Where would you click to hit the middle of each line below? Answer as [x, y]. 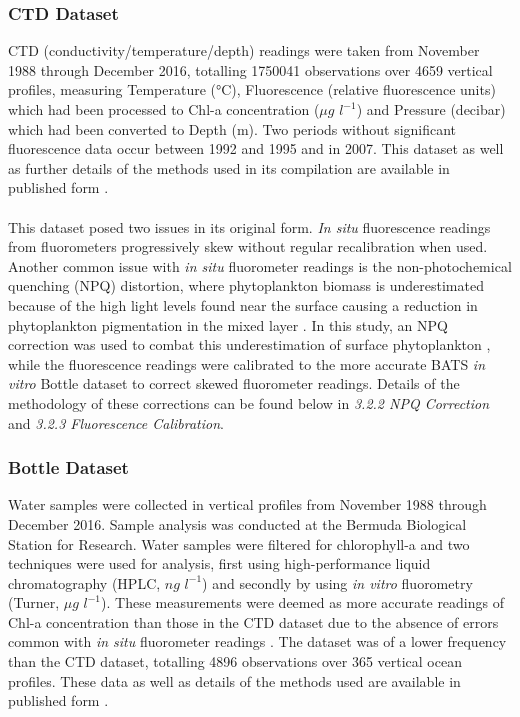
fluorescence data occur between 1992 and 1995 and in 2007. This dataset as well [256, 148]
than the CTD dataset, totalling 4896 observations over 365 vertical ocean [235, 661]
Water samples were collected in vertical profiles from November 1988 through [247, 504]
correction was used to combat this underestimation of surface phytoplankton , [249, 344]
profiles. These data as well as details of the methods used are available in [234, 680]
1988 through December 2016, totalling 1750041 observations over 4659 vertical [250, 69]
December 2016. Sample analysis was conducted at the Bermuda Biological [237, 523]
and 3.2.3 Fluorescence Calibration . [116, 422]
